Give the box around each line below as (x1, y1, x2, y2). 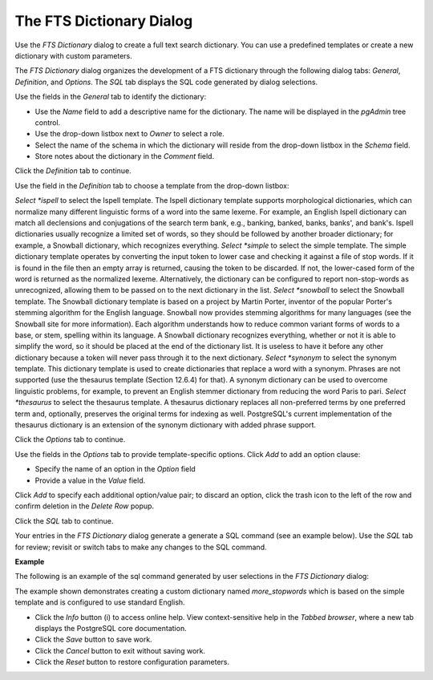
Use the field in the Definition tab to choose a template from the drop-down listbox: (14, 180, 289, 190)
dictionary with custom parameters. (14, 51, 132, 60)
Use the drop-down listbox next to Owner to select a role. (34, 129, 225, 139)
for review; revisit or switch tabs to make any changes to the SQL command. (14, 542, 267, 552)
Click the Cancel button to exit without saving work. (34, 646, 206, 655)
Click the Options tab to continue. (14, 435, 126, 444)
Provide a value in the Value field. (34, 476, 146, 485)
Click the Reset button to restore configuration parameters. (34, 658, 230, 667)
